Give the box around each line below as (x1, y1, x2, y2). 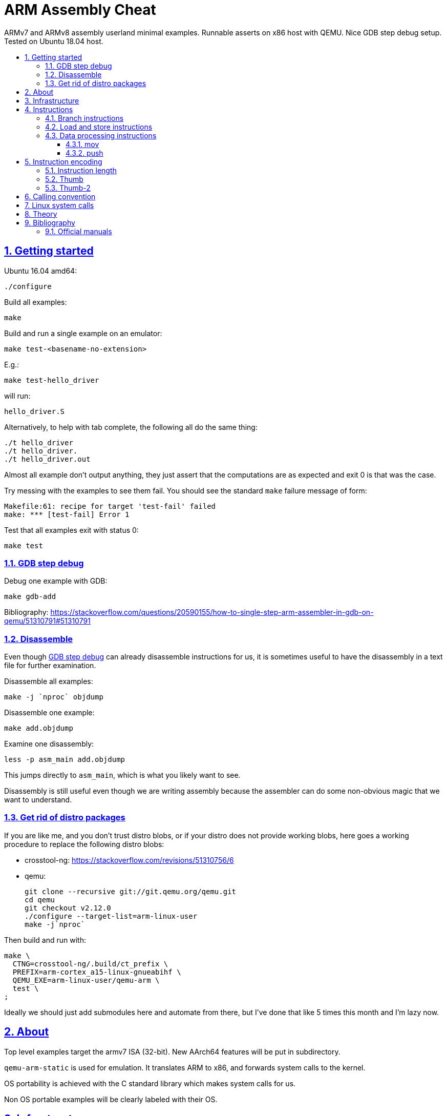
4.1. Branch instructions (45, 113, 124, 122)
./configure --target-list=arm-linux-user (25, 912, 198, 920)
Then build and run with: (4, 935, 86, 944)
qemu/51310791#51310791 (4, 616, 91, 626)
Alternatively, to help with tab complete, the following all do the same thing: (4, 422, 258, 431)
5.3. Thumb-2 (45, 183, 91, 192)
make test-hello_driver (4, 376, 99, 384)
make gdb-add (4, 592, 56, 601)
